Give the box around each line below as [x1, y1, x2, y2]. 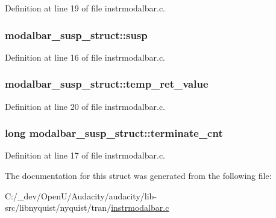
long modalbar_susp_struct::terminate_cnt [5, 126, 223, 141]
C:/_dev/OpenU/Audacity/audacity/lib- [5, 189, 157, 202]
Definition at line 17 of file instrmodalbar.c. [5, 149, 165, 162]
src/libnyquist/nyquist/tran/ [5, 201, 111, 214]
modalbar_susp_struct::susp [5, 27, 148, 42]
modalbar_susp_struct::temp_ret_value [5, 76, 209, 91]
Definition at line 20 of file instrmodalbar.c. [5, 100, 165, 112]
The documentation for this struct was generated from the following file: [5, 169, 272, 182]
